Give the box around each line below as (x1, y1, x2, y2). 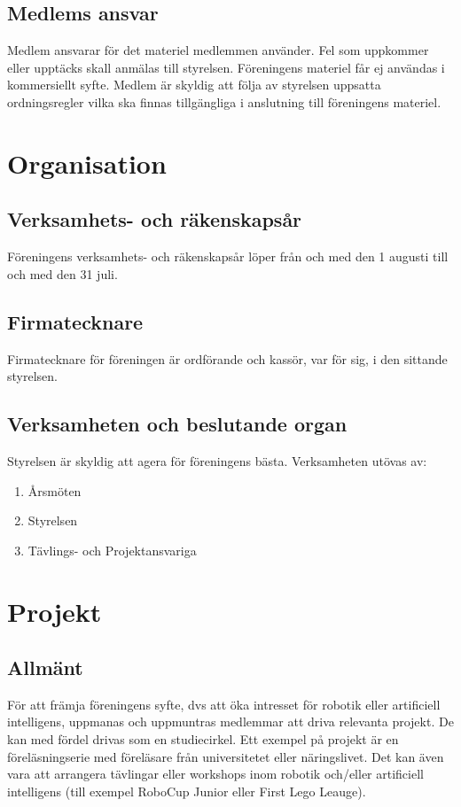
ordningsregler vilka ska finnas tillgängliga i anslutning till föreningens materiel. (7, 92, 441, 111)
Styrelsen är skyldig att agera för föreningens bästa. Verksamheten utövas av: (7, 451, 427, 469)
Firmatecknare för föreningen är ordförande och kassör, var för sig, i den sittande (7, 349, 448, 368)
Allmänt (7, 654, 83, 681)
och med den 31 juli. (7, 264, 118, 283)
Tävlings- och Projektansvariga (27, 540, 197, 559)
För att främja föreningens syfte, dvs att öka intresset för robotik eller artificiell (7, 694, 441, 713)
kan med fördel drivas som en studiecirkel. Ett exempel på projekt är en (7, 730, 399, 749)
